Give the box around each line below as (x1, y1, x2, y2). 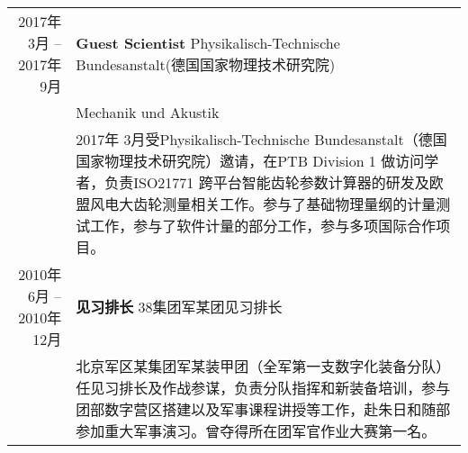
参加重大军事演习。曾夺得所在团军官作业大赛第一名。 (76, 421, 436, 441)
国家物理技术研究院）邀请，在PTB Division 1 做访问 (76, 150, 425, 171)
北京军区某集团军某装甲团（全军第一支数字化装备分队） (76, 356, 451, 376)
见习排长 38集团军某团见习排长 (76, 296, 283, 317)
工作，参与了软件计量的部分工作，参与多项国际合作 (90, 215, 436, 236)
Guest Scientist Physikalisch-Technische (76, 32, 340, 53)
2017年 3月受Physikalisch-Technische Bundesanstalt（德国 (76, 129, 447, 149)
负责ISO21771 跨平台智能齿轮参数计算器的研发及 (104, 172, 429, 193)
